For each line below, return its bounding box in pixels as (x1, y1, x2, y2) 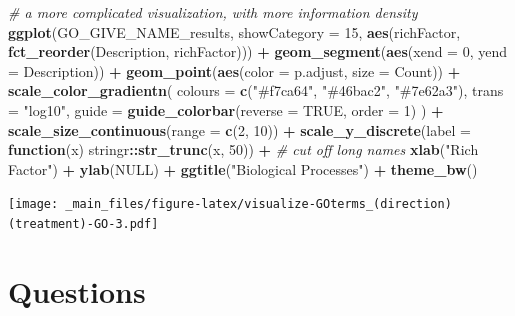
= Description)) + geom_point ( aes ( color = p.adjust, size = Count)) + (8, 60, 461, 81)
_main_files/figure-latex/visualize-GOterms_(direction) (65, 197, 452, 212)
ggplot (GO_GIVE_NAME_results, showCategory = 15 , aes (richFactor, (8, 21, 461, 42)
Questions (8, 270, 146, 311)
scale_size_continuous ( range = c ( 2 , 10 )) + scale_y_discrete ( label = (8, 119, 471, 140)
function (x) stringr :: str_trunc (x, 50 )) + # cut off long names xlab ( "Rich (8, 139, 479, 160)
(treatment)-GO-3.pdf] (8, 217, 159, 231)
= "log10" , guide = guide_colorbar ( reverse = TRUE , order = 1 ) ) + (8, 99, 444, 120)
